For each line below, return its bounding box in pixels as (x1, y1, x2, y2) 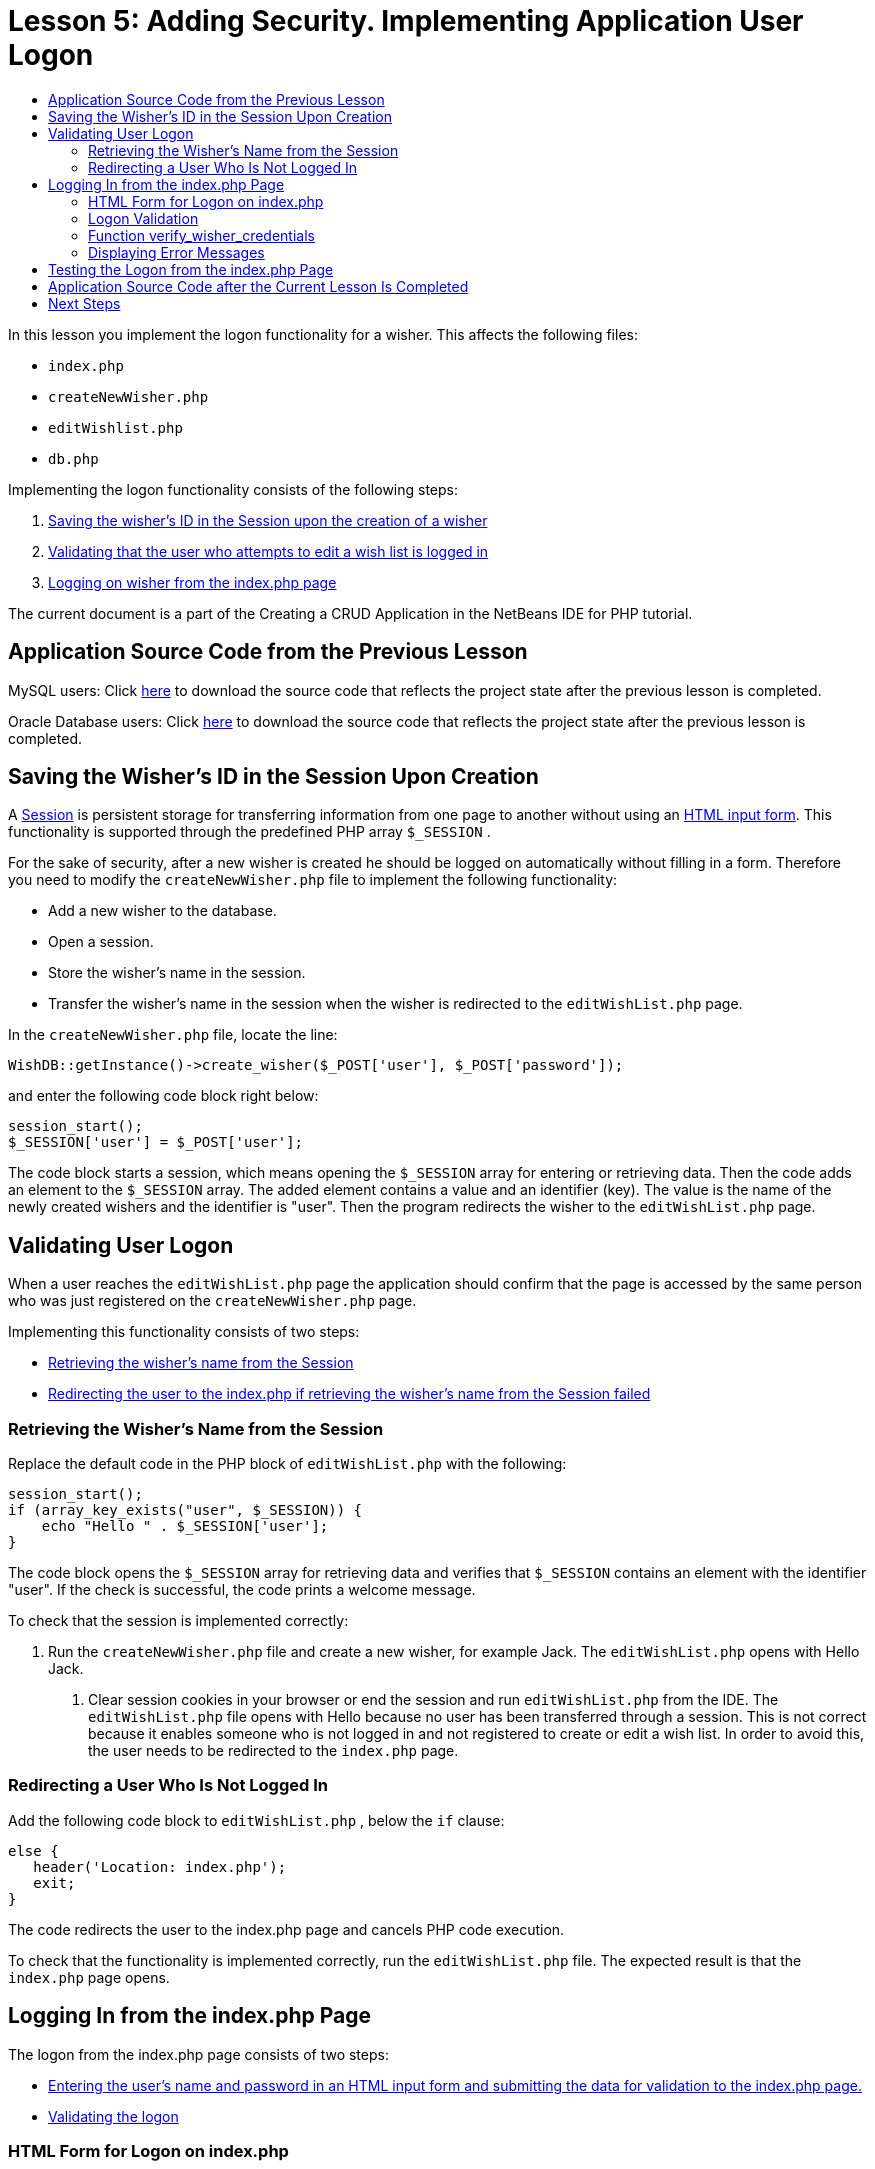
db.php (48, 450, 99, 467)
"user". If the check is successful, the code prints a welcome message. (8, 1581, 476, 1599)
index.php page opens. (8, 1968, 170, 1986)
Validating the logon (48, 2107, 179, 2125)
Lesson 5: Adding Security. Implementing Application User (8, 4, 804, 38)
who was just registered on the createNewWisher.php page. (8, 1292, 417, 1310)
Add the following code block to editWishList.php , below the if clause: (8, 1811, 505, 1829)
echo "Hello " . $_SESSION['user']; (41, 1518, 329, 1535)
